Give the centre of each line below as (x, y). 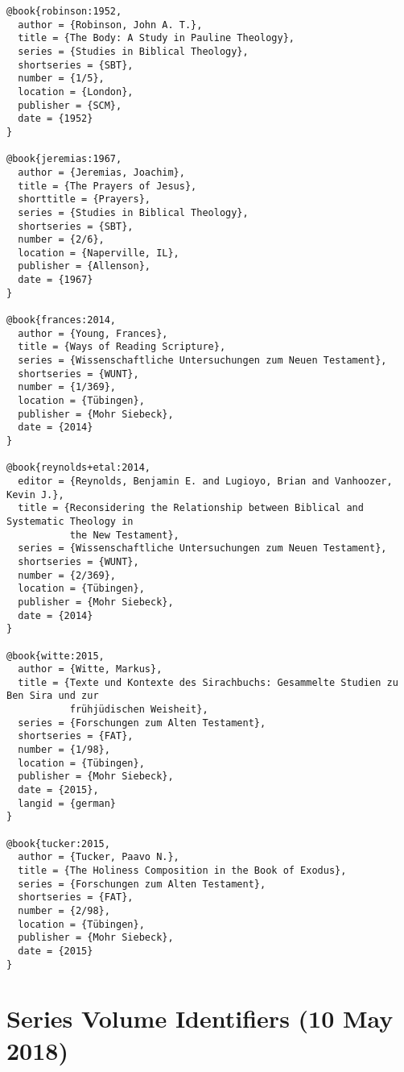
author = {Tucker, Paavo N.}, (99, 857)
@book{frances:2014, (62, 320)
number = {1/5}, (61, 79)
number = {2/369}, (67, 575)
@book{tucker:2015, (58, 843)
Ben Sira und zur (53, 696)
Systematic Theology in (70, 521)
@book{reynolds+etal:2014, (78, 468)
